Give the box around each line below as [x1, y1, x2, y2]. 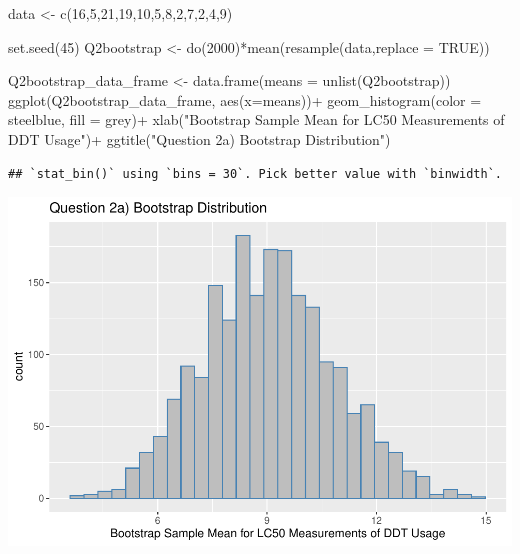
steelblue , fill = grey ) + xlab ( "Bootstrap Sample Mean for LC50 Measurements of [8, 109, 505, 130]
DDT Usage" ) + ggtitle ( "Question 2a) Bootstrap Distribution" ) [8, 128, 391, 149]
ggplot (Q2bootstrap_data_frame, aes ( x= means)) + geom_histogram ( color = [8, 89, 482, 110]
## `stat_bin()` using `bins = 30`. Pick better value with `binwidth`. [8, 166, 502, 181]
